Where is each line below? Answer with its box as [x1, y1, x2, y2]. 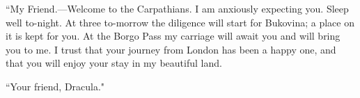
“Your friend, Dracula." [6, 79, 105, 93]
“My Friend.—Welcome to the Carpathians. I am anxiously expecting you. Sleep [6, 1, 349, 15]
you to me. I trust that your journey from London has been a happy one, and [6, 42, 336, 56]
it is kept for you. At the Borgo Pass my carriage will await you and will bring [6, 28, 341, 43]
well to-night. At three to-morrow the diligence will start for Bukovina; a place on [6, 15, 354, 29]
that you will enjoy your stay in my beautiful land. [6, 56, 222, 70]
